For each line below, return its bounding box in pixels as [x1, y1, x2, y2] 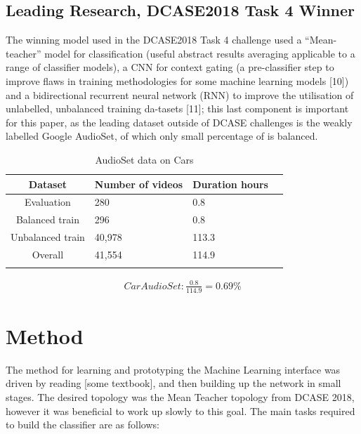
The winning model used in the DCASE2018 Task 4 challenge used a [6, 32, 302, 47]
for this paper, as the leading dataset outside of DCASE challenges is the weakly [6, 114, 353, 129]
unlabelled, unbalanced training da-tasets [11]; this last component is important [6, 101, 349, 116]
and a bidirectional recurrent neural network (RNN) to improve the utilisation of [6, 87, 354, 102]
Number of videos [94, 176, 183, 191]
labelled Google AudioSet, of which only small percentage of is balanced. [6, 129, 318, 143]
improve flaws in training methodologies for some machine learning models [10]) [6, 73, 349, 88]
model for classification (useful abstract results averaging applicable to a [44, 46, 355, 60]
